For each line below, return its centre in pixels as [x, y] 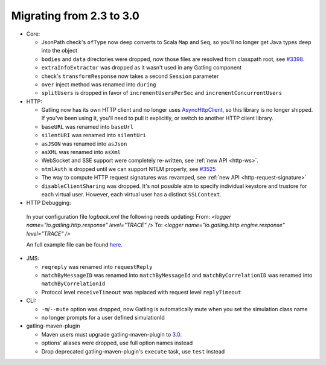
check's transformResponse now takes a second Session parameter [130, 76]
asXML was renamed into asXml [81, 152]
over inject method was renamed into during [99, 84]
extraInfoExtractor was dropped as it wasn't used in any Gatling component [141, 68]
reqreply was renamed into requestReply [97, 266]
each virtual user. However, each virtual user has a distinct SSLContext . [132, 194]
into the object [59, 51]
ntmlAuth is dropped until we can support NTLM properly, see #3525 [129, 169]
